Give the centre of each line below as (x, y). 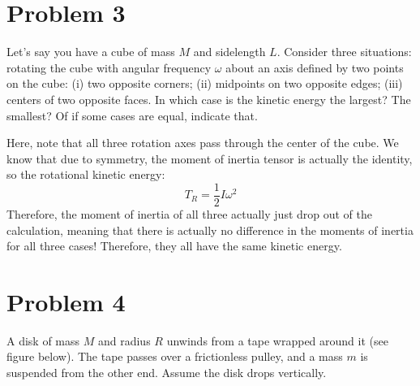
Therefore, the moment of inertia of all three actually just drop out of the (190, 213)
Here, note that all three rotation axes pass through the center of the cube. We (203, 143)
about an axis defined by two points (315, 67)
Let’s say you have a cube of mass (91, 52)
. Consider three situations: (344, 52)
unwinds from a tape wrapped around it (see (277, 340)
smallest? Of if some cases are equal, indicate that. (132, 115)
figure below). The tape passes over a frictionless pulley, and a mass (175, 356)
